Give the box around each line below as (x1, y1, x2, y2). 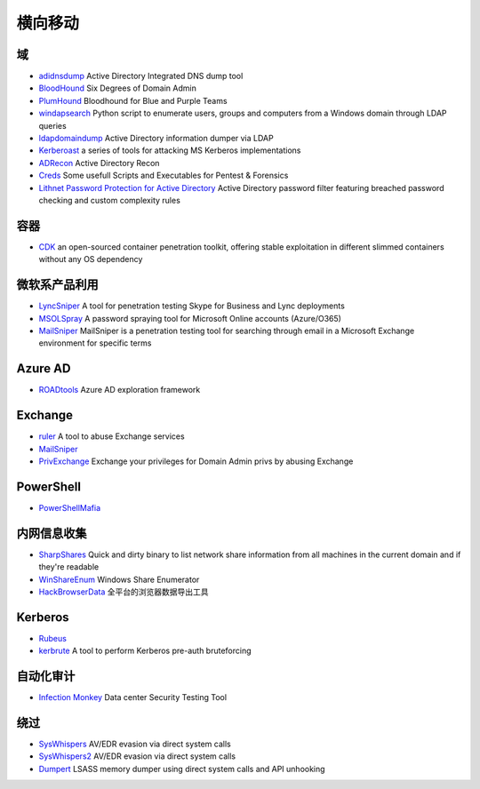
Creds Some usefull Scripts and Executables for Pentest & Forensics (38, 170, 289, 181)
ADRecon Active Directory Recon (38, 157, 160, 168)
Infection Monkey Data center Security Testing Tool (38, 692, 227, 703)
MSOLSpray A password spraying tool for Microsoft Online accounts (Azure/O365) (38, 313, 342, 323)
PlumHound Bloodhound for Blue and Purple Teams (38, 95, 228, 106)
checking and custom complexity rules (38, 195, 181, 205)
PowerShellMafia (38, 502, 101, 513)
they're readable (38, 562, 100, 572)
